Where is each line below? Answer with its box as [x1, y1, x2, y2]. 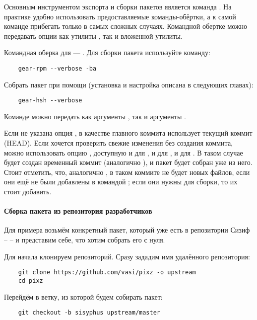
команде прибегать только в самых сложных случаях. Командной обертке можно [4, 21, 248, 31]
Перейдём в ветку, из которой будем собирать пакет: [4, 291, 163, 302]
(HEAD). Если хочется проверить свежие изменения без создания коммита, [4, 138, 233, 148]
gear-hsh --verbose [18, 97, 82, 104]
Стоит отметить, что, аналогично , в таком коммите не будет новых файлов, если [4, 166, 250, 177]
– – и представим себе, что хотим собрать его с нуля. [4, 235, 165, 245]
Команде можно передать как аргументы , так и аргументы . [4, 111, 186, 121]
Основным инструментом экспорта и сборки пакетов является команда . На [4, 1, 232, 11]
